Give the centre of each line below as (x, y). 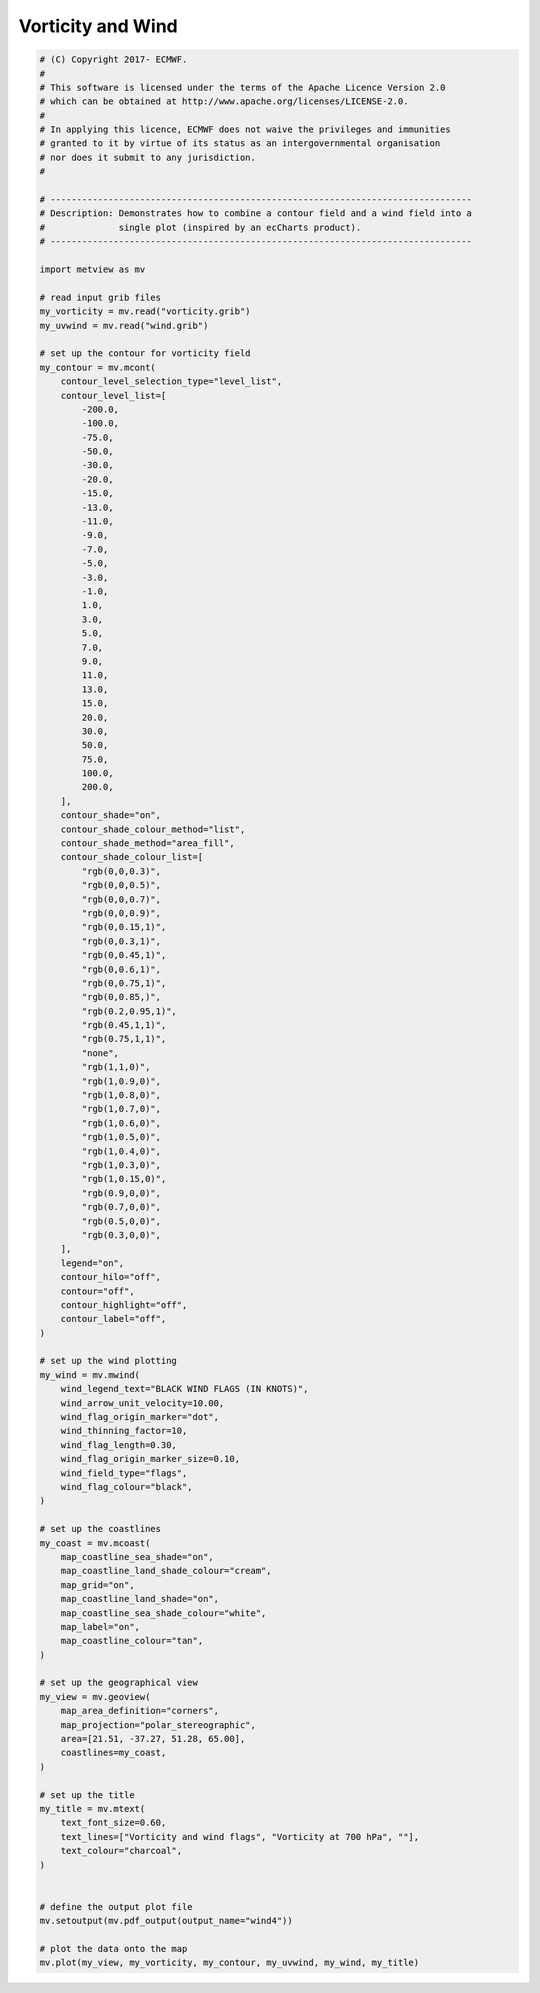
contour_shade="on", (111, 815)
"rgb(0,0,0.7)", (121, 899)
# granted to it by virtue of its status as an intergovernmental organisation (240, 143)
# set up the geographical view (119, 1683)
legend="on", (92, 1263)
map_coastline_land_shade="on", (140, 1599)
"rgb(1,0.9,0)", (121, 1081)
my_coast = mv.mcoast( (95, 1543)
